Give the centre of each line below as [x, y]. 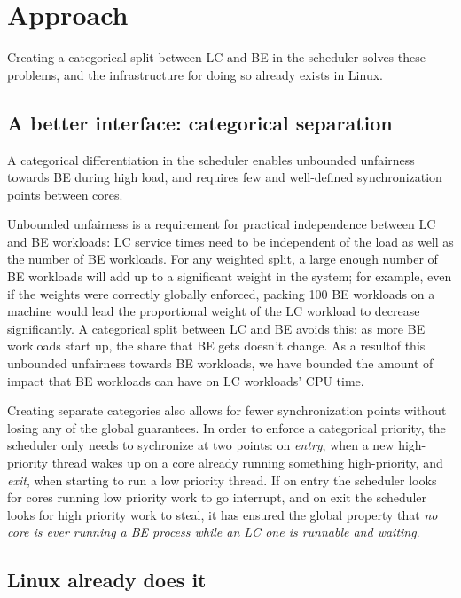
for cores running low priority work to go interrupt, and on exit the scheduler [217, 497]
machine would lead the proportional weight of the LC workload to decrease [214, 311]
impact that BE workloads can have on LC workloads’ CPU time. [186, 380]
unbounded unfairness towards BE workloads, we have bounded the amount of [220, 363]
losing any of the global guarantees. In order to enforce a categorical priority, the [227, 427]
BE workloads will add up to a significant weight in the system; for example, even [230, 276]
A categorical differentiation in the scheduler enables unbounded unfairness [211, 159]
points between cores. [65, 194]
